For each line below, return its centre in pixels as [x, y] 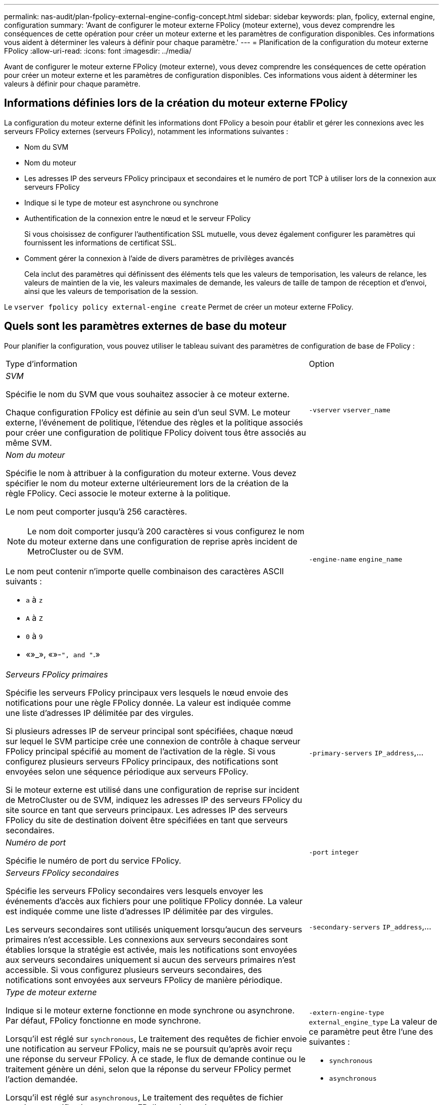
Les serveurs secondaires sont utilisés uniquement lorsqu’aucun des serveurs [154, 929]
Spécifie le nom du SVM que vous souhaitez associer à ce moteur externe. [148, 394]
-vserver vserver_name [349, 410]
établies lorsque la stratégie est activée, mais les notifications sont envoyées [151, 949]
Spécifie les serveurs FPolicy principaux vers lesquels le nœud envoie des [147, 692]
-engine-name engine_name [356, 559]
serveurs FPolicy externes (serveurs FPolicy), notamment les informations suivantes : [146, 131]
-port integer [334, 852]
